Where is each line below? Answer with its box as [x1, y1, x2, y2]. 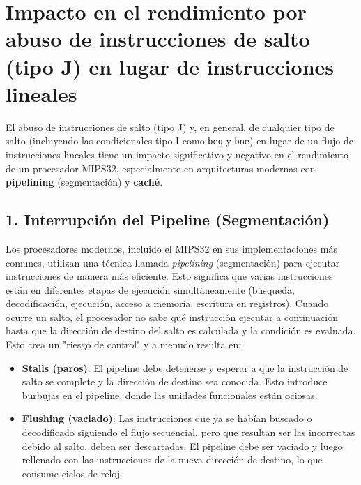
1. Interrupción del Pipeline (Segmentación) [6, 209, 330, 230]
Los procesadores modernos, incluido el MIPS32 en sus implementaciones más [6, 241, 337, 255]
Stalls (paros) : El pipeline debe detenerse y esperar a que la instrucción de [22, 360, 348, 375]
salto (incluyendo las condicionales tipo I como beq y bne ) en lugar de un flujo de [6, 133, 354, 148]
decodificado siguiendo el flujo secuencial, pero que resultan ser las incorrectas [22, 425, 355, 440]
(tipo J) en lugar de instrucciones [6, 52, 334, 80]
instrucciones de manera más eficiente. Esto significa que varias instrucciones [6, 269, 333, 283]
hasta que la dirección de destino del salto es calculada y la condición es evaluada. [6, 323, 356, 338]
